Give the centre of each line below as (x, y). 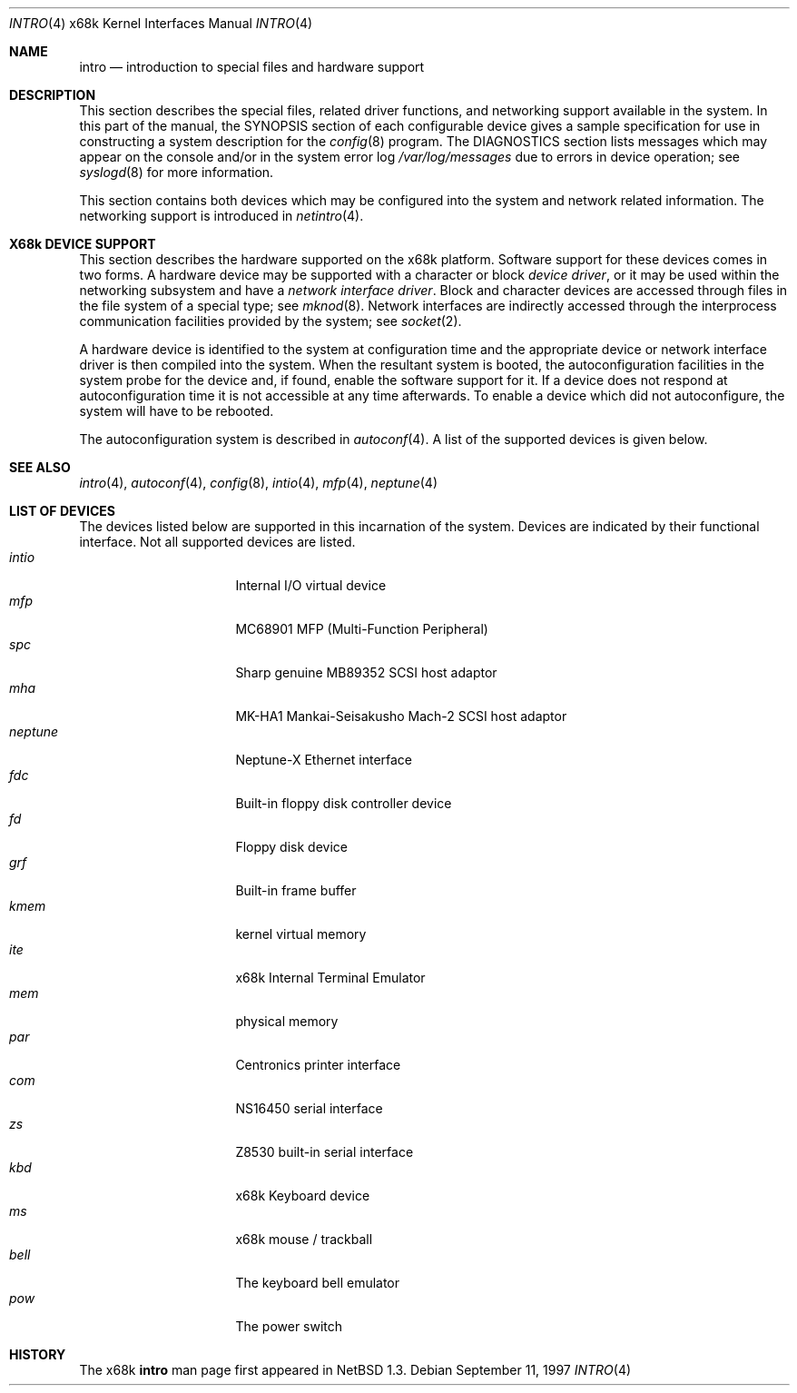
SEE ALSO (40, 467)
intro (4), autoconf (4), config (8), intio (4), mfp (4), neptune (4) (259, 483)
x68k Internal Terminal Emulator (330, 978)
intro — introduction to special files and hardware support (252, 67)
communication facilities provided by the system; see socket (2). (271, 321)
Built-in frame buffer (296, 890)
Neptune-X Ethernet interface (324, 760)
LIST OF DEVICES (62, 511)
